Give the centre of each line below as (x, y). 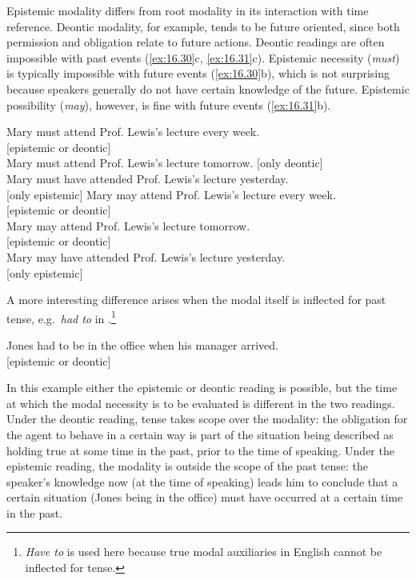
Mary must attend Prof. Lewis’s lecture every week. (133, 132)
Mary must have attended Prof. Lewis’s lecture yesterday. (148, 178)
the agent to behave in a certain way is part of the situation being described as (200, 434)
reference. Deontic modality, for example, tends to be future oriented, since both (203, 26)
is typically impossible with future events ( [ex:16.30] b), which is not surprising (198, 73)
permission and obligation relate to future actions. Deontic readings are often (196, 42)
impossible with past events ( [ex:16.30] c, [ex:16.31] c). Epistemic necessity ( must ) (203, 57)
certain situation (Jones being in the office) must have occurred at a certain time (205, 497)
